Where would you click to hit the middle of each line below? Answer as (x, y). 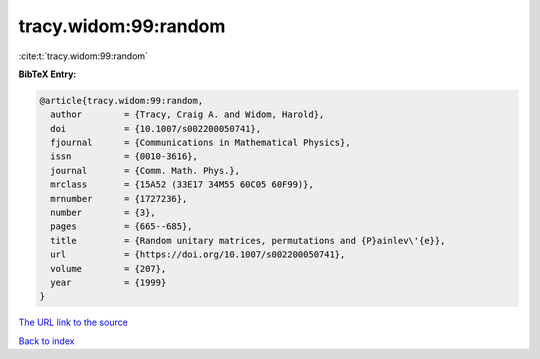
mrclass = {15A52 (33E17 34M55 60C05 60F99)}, (182, 184)
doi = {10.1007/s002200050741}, (156, 128)
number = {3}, (103, 213)
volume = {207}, (108, 268)
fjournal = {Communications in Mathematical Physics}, (200, 143)
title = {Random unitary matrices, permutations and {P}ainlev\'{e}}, (248, 240)
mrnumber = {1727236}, (119, 198)
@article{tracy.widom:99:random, (121, 100)
